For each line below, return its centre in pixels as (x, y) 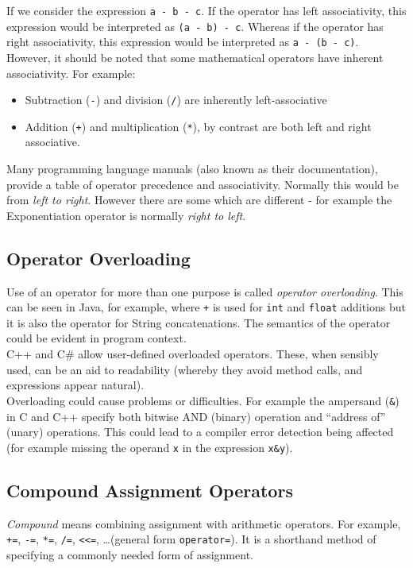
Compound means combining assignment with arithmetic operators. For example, (204, 523)
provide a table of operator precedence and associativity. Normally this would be (203, 184)
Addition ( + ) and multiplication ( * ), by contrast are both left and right (198, 126)
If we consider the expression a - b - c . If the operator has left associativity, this (206, 10)
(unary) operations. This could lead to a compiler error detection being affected (200, 432)
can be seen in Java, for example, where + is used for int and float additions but (206, 307)
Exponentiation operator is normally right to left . (126, 215)
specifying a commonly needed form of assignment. (130, 554)
